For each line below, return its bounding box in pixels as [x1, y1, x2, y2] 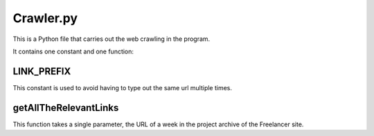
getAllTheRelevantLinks [12, 101, 119, 114]
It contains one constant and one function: [12, 47, 134, 56]
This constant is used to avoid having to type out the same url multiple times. [12, 83, 232, 92]
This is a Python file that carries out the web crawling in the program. [12, 35, 211, 43]
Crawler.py [12, 10, 78, 26]
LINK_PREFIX [12, 65, 71, 77]
